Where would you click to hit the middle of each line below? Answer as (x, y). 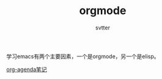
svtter (103, 28)
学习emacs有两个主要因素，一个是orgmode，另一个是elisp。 (83, 56)
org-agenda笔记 (27, 69)
